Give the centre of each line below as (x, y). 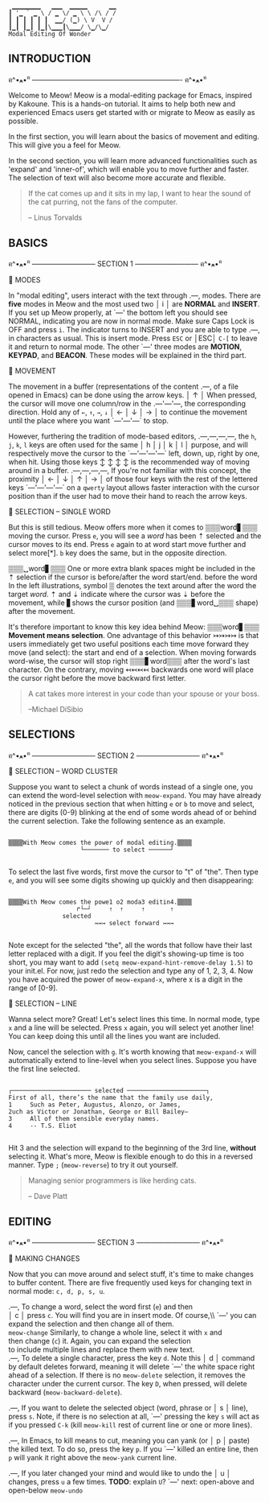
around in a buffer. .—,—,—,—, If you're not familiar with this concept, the (130, 470)
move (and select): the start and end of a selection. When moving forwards (132, 652)
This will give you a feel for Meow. (65, 145)
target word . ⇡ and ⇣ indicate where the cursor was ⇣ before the (117, 594)
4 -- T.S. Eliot (43, 1126)
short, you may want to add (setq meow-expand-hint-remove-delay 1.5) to (130, 962)
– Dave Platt (48, 1196)
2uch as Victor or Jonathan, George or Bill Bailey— (98, 1112)
